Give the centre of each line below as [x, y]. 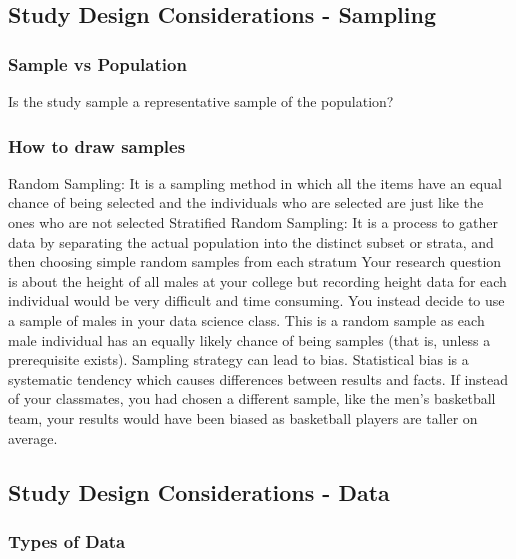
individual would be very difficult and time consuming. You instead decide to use [256, 300]
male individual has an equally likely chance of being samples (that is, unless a [249, 339]
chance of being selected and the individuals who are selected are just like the [246, 202]
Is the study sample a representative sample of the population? [201, 101]
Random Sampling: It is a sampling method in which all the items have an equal [255, 182]
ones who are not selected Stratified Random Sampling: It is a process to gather [253, 222]
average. [33, 437]
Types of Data [67, 540]
